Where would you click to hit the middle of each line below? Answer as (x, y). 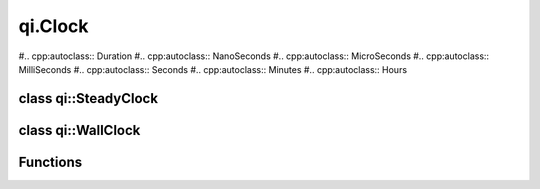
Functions (50, 161)
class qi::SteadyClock (88, 98)
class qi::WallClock (79, 130)
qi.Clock (53, 26)
